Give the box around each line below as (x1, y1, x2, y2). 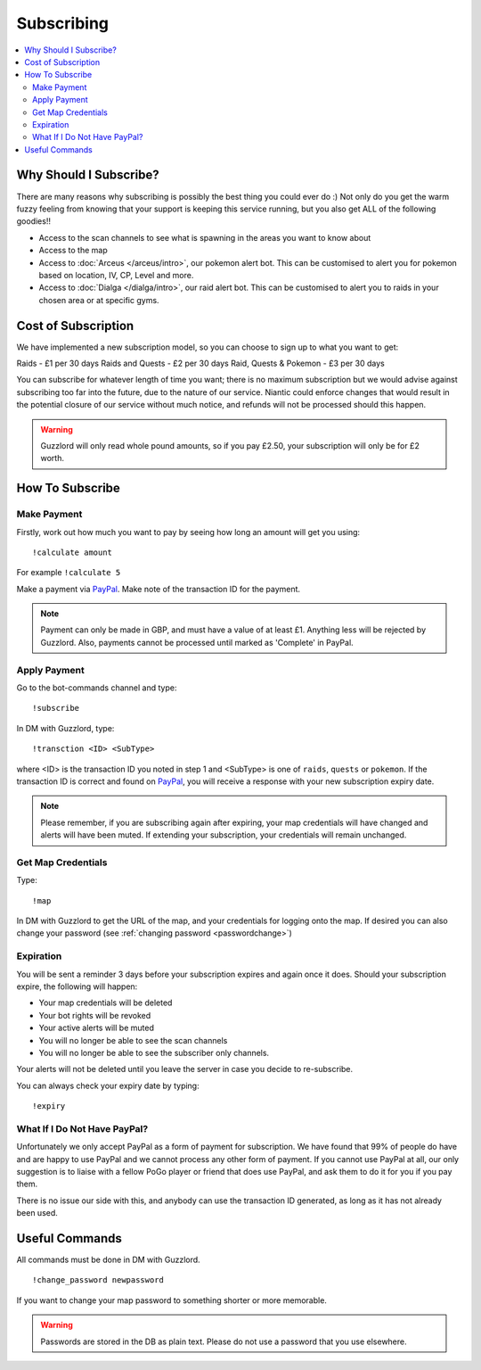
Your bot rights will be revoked (38, 1010, 151, 1020)
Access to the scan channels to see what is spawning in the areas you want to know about (38, 232, 371, 243)
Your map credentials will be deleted (38, 997, 173, 1008)
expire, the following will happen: (16, 981, 138, 992)
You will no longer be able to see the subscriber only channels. (38, 1047, 270, 1058)
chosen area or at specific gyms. (38, 294, 159, 305)
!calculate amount (32, 547, 113, 557)
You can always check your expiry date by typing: (16, 1080, 200, 1091)
